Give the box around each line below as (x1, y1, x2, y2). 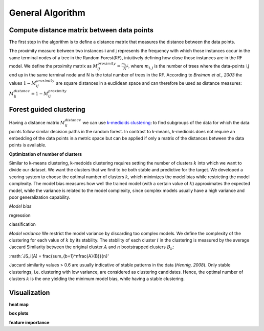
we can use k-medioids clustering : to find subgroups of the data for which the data (82, 119, 250, 125)
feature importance (9, 319, 50, 325)
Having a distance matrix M (9, 119, 66, 125)
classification (9, 221, 36, 227)
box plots (9, 310, 29, 316)
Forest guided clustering (9, 105, 86, 114)
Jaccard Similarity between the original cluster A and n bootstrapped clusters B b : (9, 244, 175, 251)
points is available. (9, 142, 46, 148)
